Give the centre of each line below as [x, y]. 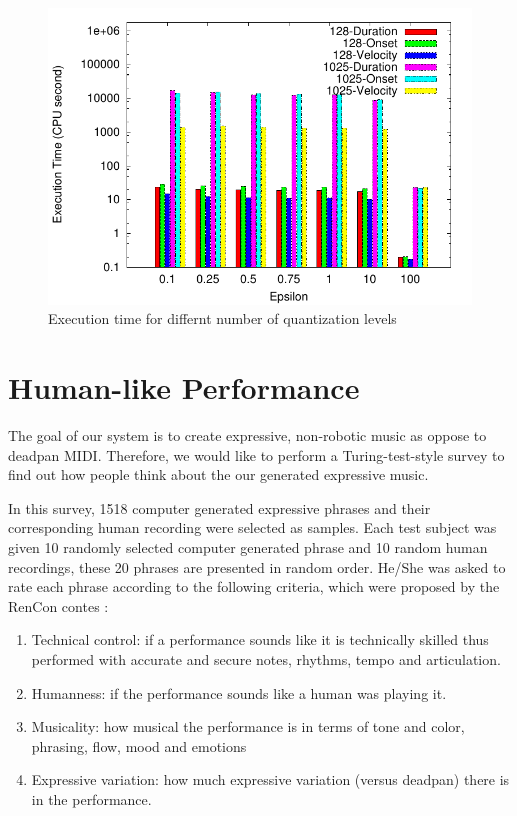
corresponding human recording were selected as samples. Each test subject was [252, 527]
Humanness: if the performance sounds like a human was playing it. [239, 692]
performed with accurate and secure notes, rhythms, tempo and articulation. [266, 659]
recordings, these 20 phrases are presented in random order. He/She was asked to [257, 566]
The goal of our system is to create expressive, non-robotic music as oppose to [247, 435]
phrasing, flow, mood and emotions [139, 745]
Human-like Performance [184, 387]
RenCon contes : [58, 605]
